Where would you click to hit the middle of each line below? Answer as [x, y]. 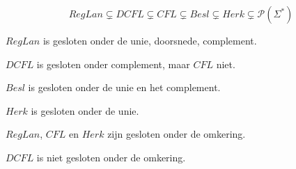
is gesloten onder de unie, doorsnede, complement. [150, 40]
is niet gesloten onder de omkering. [111, 157]
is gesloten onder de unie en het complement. [124, 87]
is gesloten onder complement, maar [113, 64]
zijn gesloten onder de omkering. [177, 134]
